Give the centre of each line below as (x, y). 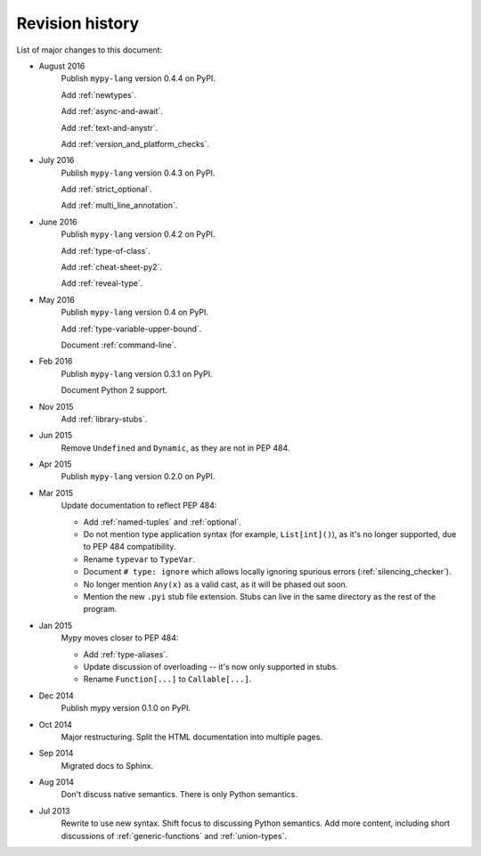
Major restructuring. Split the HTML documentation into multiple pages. (192, 737)
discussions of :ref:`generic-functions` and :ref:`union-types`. (174, 836)
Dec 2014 (57, 696)
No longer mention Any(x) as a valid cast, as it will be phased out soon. (216, 584)
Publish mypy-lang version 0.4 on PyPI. (135, 313)
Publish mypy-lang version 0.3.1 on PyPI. (137, 373)
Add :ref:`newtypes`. (99, 94)
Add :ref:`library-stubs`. (104, 419)
